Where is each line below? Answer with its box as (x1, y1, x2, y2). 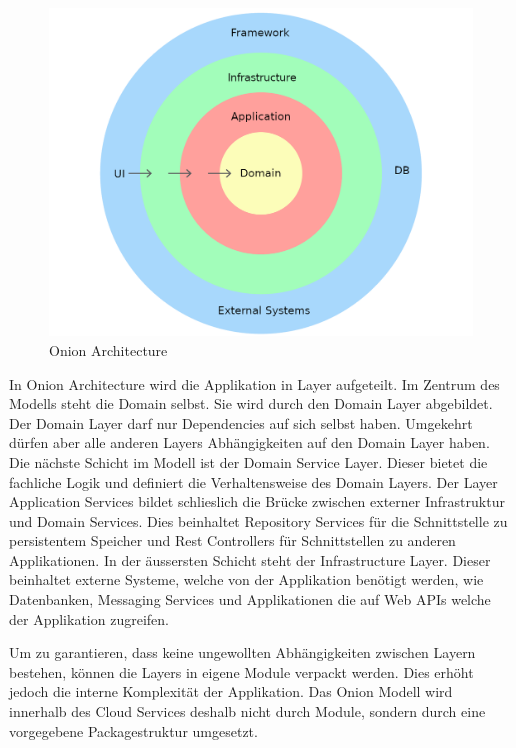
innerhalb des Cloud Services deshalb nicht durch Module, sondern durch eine (9, 701, 486, 722)
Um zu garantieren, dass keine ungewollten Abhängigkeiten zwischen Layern (9, 642, 476, 663)
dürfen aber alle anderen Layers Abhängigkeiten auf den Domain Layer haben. (9, 432, 490, 453)
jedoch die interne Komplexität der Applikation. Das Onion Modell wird (9, 681, 453, 702)
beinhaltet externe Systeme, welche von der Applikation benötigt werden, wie (9, 569, 484, 590)
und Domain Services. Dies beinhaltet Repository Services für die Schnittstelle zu (9, 510, 508, 531)
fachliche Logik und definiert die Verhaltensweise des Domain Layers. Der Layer (9, 471, 498, 492)
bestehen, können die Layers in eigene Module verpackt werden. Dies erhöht (9, 661, 474, 682)
